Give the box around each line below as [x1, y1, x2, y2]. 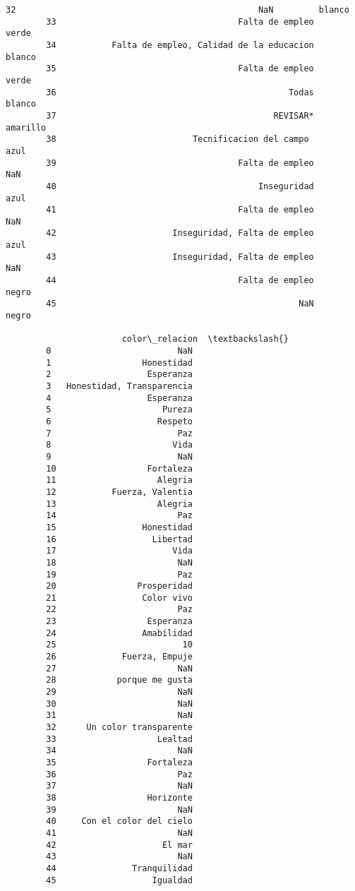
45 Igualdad [46, 875, 193, 885]
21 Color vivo [46, 592, 193, 603]
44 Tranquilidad [46, 863, 193, 873]
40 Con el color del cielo [46, 816, 193, 827]
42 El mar [46, 839, 193, 850]
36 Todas [46, 87, 314, 97]
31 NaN [46, 710, 193, 721]
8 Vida [46, 440, 193, 450]
